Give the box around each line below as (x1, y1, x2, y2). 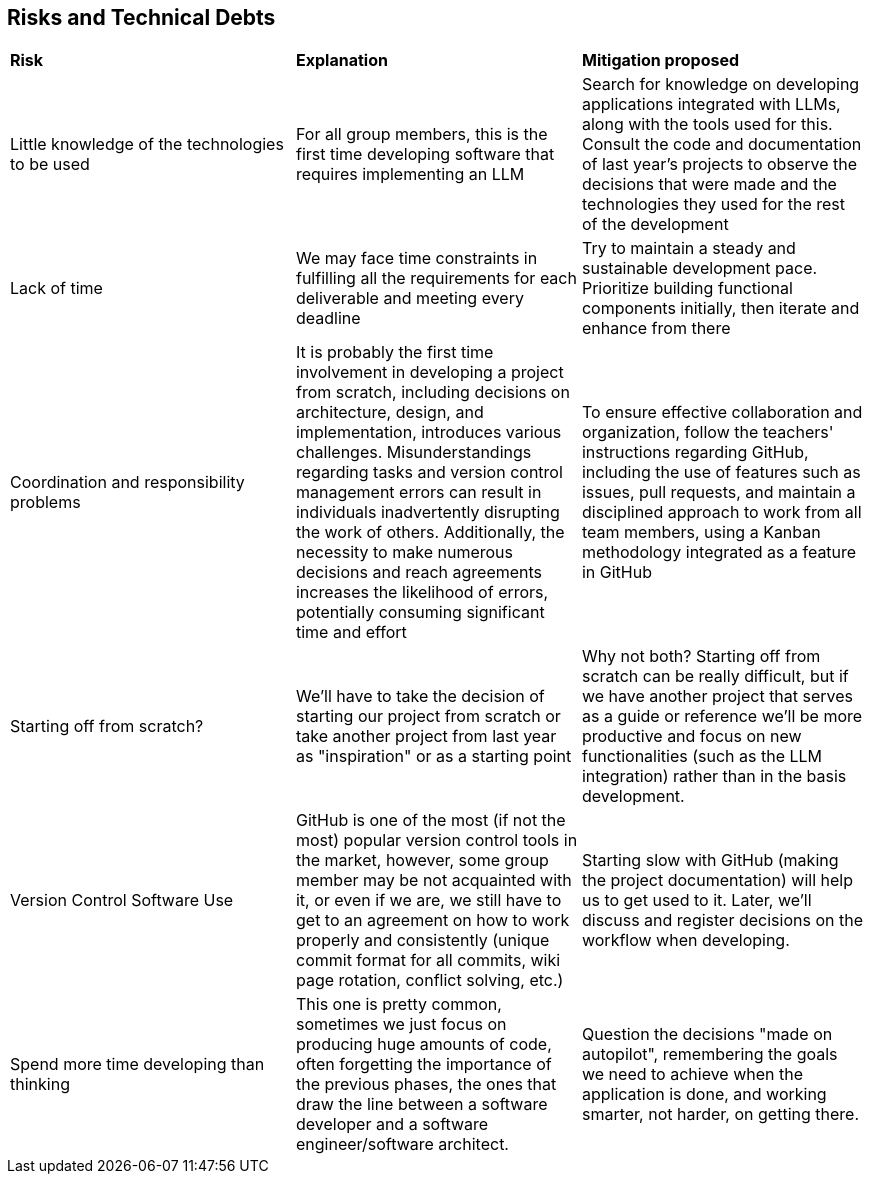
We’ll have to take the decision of (295, 686, 545, 707)
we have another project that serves (581, 686, 854, 707)
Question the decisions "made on (581, 1024, 833, 1045)
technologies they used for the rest (581, 194, 846, 215)
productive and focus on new (581, 726, 802, 747)
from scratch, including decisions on (295, 382, 570, 403)
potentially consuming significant (295, 602, 545, 623)
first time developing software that (295, 144, 555, 165)
